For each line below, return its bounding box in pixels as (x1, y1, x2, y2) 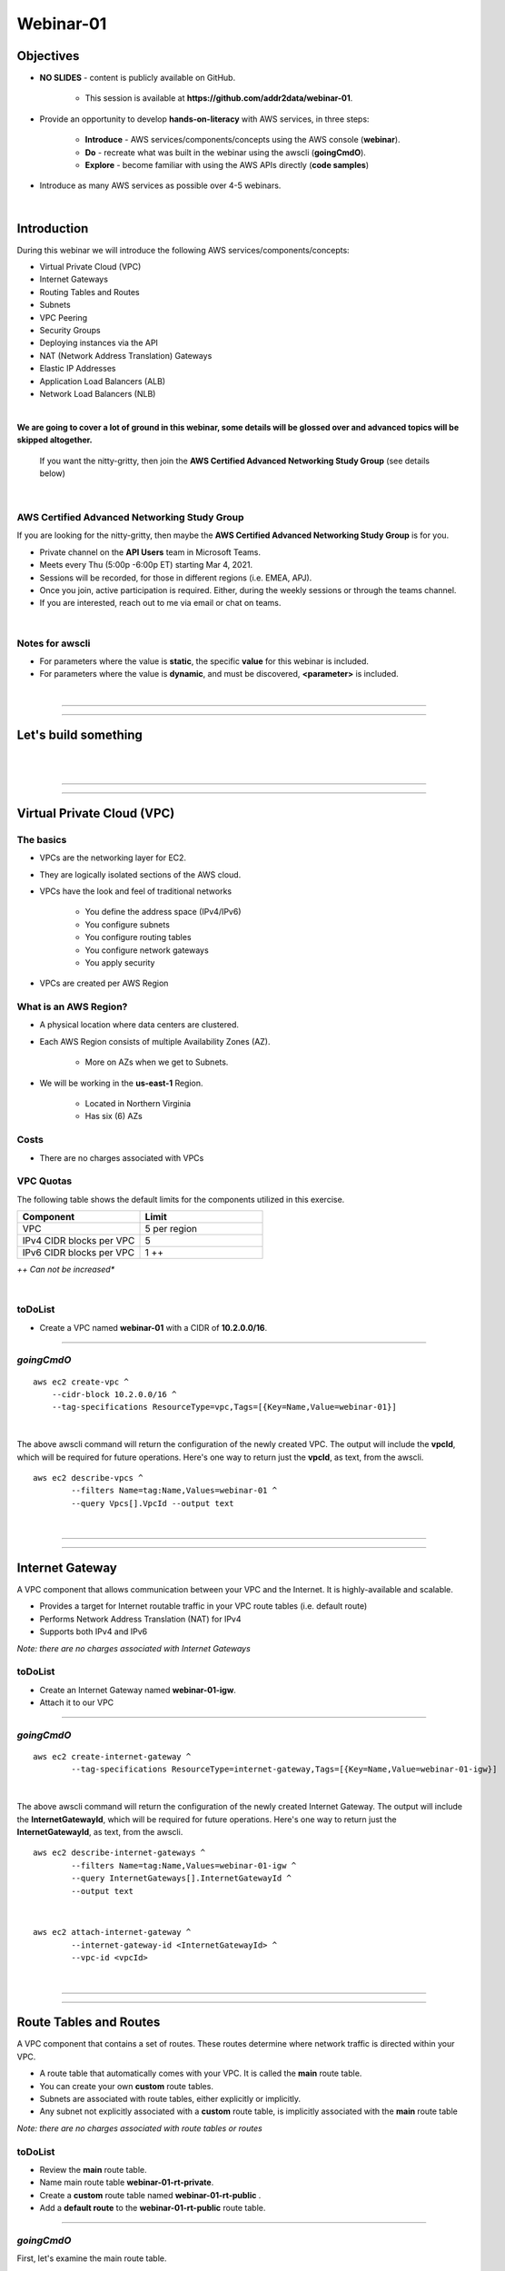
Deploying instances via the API (39, 337, 159, 349)
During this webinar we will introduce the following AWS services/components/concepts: (16, 244, 350, 255)
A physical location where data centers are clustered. (39, 1019, 240, 1030)
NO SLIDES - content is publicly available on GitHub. (39, 73, 236, 84)
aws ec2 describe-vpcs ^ (33, 1473, 144, 1483)
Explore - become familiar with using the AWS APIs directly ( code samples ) (84, 160, 370, 171)
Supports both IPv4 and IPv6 (39, 1626, 148, 1637)
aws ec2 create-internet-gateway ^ (33, 1751, 192, 1762)
